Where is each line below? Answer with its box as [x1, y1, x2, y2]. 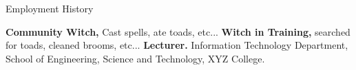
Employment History [6, 1, 94, 15]
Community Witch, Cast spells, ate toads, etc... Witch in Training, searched [6, 24, 350, 38]
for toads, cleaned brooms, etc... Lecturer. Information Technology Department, [6, 38, 348, 52]
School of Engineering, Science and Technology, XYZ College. [6, 51, 265, 65]
